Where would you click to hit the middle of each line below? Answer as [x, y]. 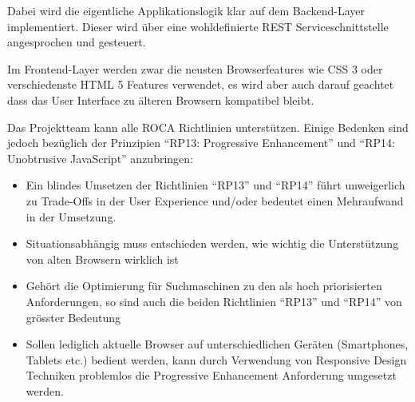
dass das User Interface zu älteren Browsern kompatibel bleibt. [161, 100]
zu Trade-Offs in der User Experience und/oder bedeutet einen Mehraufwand [215, 200]
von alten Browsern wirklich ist [102, 259]
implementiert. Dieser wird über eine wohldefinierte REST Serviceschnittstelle [198, 26]
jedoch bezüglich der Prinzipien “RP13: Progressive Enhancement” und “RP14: [201, 143]
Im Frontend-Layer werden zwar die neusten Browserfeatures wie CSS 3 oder [195, 68]
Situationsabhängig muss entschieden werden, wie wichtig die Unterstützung [212, 243]
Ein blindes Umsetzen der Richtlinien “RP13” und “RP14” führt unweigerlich [215, 185]
